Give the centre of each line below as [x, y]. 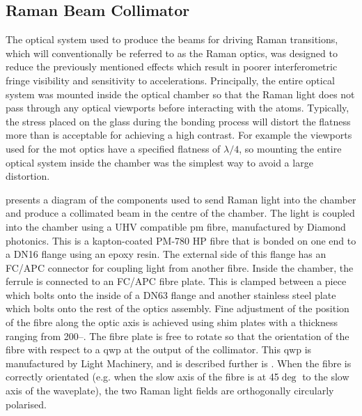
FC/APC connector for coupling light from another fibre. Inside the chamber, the [180, 267]
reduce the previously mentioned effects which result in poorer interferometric [172, 67]
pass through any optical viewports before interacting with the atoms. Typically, [178, 108]
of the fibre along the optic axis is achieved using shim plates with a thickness [172, 322]
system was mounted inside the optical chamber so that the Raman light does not [180, 94]
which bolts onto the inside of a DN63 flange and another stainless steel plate [171, 294]
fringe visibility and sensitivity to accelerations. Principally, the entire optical [170, 80]
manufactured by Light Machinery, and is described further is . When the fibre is [179, 363]
